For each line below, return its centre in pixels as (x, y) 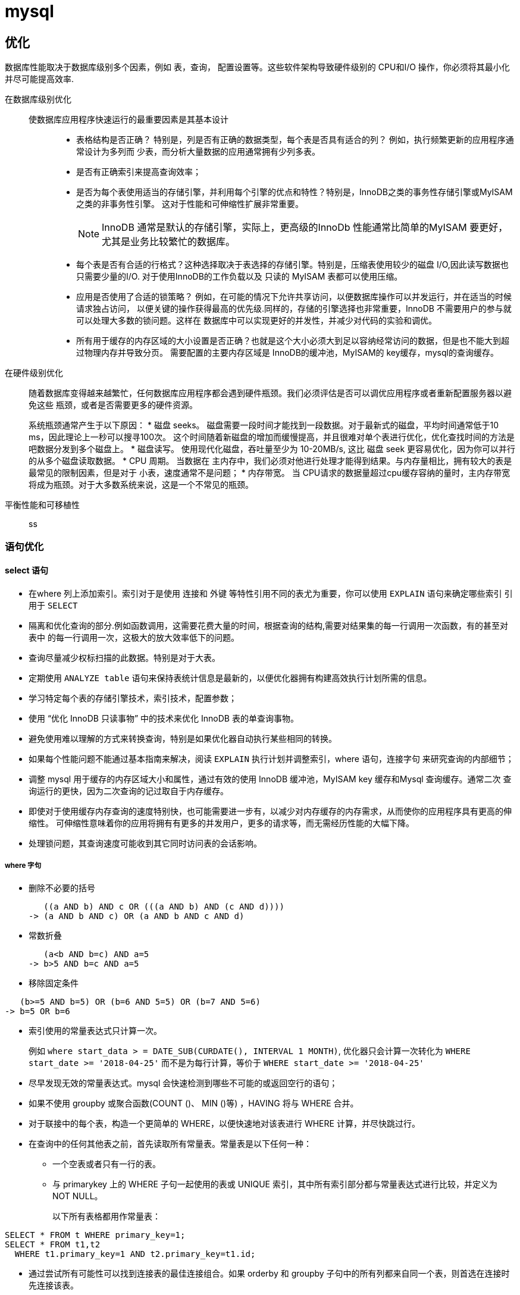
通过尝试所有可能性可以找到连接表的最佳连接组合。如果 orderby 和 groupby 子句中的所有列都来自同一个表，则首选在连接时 (269, 1273)
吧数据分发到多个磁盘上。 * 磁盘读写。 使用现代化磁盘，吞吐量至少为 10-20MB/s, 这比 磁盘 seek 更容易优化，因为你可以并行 (272, 449)
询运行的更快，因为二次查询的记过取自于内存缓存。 (129, 791)
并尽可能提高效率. (40, 79)
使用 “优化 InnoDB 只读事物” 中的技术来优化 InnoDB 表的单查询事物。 (164, 718)
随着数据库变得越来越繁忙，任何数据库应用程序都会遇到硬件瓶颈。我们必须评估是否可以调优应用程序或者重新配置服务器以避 (270, 393)
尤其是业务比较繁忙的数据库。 (169, 242)
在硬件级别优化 (34, 373)
